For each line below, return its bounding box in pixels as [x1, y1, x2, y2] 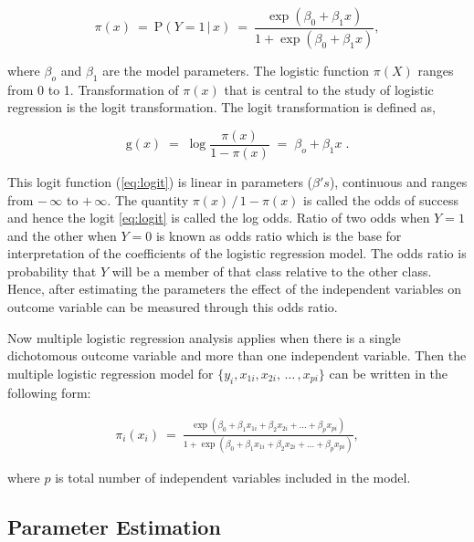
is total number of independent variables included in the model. [55, 467, 411, 486]
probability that [7, 261, 97, 280]
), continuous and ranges [329, 172, 468, 191]
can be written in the [329, 363, 448, 382]
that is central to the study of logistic [224, 79, 434, 99]
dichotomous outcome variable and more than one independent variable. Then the [7, 346, 467, 365]
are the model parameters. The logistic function [102, 60, 370, 79]
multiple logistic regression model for [7, 363, 214, 382]
